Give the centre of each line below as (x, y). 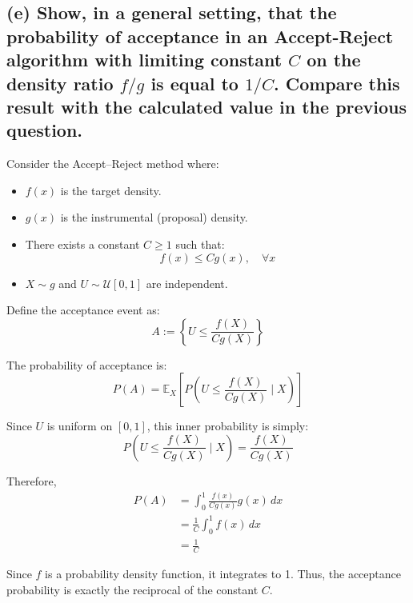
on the (334, 60)
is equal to (194, 83)
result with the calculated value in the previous (207, 106)
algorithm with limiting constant (144, 60)
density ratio (60, 83)
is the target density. (111, 190)
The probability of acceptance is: (87, 364)
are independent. (187, 283)
